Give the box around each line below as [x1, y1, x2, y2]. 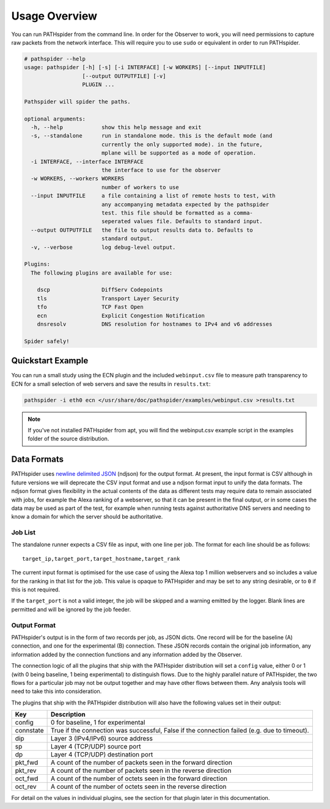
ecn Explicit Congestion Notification [37, 312, 205, 319]
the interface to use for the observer [101, 167, 221, 174]
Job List [11, 528, 36, 537]
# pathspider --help [24, 55, 86, 62]
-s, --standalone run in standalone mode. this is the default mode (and [31, 132, 273, 139]
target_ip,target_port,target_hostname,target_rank [22, 555, 180, 562]
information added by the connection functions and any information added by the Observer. [11, 651, 243, 658]
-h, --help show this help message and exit [31, 124, 202, 131]
